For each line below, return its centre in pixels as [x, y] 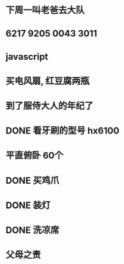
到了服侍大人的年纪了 [50, 106]
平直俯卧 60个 [34, 156]
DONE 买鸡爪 [32, 180]
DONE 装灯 [28, 205]
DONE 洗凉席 [32, 230]
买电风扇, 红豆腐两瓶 [47, 81]
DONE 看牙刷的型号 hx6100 [62, 131]
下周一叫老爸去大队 [45, 10]
